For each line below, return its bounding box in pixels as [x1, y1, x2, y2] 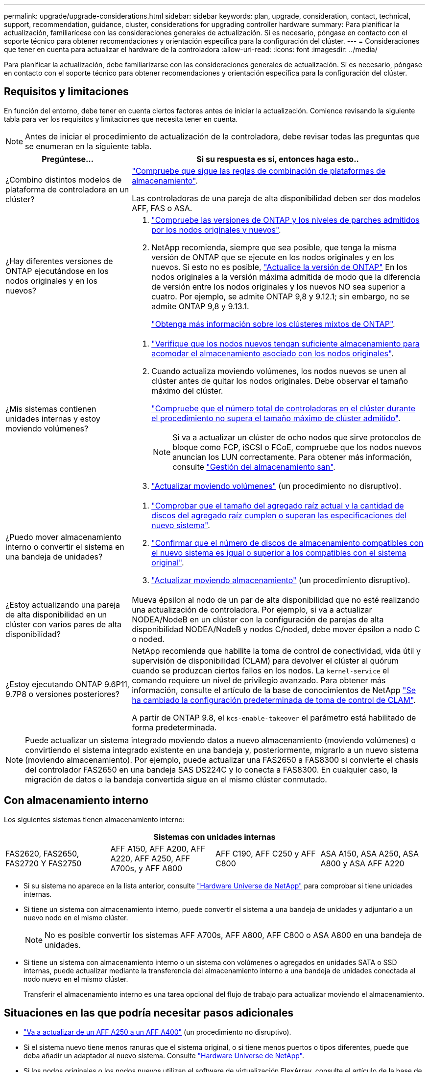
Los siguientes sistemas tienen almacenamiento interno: [4, 815, 185, 824]
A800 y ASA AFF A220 [320, 858, 405, 868]
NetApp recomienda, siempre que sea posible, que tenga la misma [151, 242, 397, 252]
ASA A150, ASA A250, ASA [320, 848, 419, 858]
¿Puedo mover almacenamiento [5, 532, 122, 542]
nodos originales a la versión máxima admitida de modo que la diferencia [151, 271, 420, 282]
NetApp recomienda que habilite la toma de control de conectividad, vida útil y [132, 645, 421, 656]
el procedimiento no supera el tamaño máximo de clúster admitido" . [151, 413, 401, 423]
